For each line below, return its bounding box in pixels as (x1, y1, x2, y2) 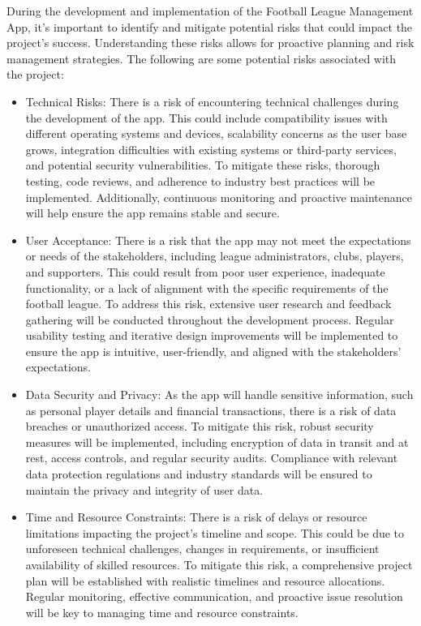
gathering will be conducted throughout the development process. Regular (25, 311, 394, 328)
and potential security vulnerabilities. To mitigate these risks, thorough (25, 156, 380, 174)
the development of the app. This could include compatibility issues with (25, 109, 388, 126)
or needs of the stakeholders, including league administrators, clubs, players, (25, 247, 404, 264)
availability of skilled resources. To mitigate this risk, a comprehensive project (25, 556, 413, 572)
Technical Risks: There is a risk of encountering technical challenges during (25, 92, 399, 109)
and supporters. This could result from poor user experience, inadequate (25, 263, 385, 280)
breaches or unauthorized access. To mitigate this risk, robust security (25, 418, 374, 435)
